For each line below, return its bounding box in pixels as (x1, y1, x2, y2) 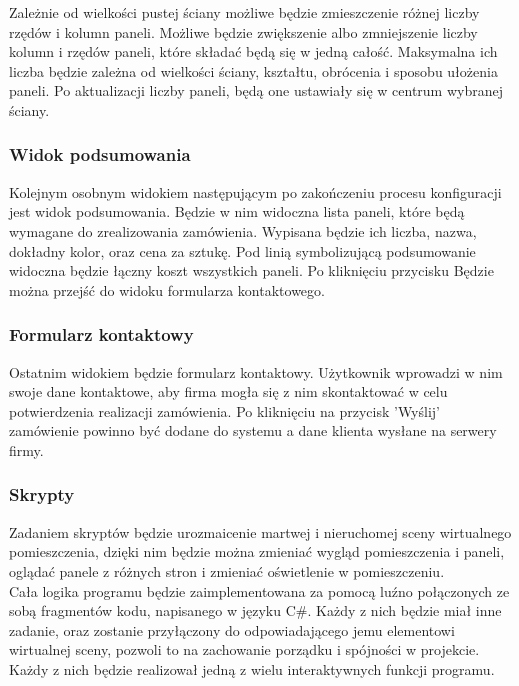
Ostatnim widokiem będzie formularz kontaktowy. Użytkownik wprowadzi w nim (9, 361, 503, 382)
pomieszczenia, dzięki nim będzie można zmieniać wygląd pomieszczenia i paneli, (9, 541, 505, 562)
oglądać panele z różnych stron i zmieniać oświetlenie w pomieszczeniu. (9, 560, 445, 581)
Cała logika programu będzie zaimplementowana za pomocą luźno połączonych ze (9, 580, 510, 601)
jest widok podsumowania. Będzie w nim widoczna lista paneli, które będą (9, 201, 465, 222)
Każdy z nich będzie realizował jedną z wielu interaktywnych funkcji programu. (9, 658, 495, 679)
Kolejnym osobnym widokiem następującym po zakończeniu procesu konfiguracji (9, 181, 502, 202)
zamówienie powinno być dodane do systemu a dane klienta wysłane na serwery (9, 420, 497, 441)
